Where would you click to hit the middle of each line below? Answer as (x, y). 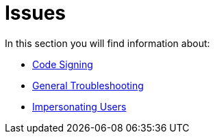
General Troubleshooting (88, 85)
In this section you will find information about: (107, 43)
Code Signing (63, 64)
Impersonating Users (79, 106)
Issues (36, 13)
